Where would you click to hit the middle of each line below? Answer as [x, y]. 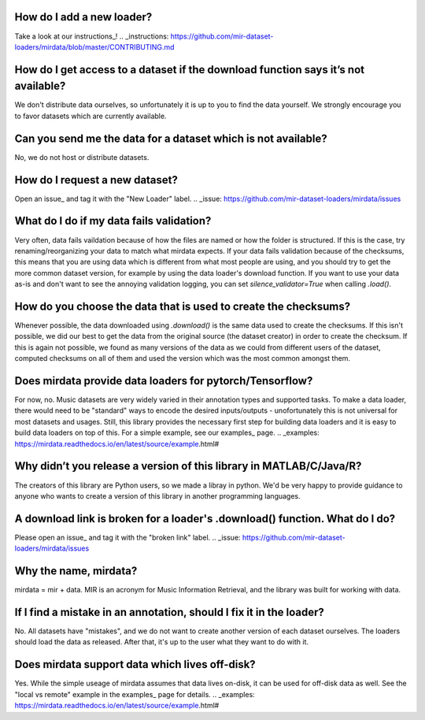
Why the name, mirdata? [76, 571]
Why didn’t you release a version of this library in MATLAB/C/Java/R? [188, 466]
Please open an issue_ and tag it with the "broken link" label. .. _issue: [128, 537]
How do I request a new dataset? [96, 180]
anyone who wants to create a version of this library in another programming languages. [157, 495]
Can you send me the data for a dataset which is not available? [171, 138]
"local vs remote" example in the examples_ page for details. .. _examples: [135, 694]
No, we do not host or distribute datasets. [82, 157]
